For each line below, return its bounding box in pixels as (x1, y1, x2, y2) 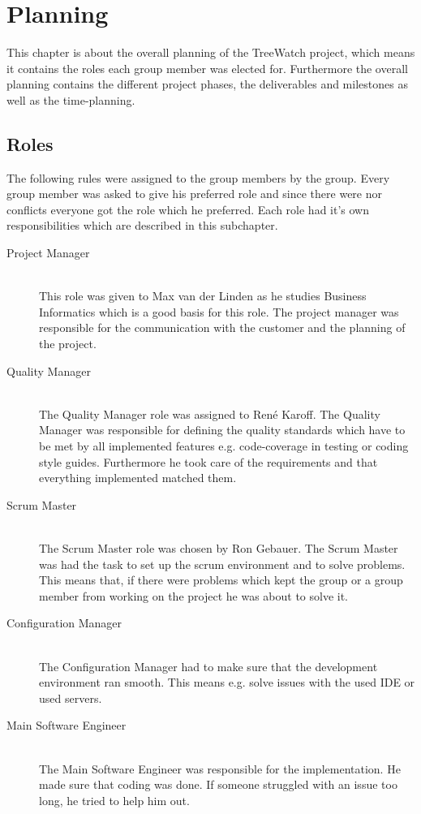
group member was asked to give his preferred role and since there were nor (6, 185, 382, 202)
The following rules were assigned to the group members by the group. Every (6, 169, 390, 186)
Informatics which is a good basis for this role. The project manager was (39, 303, 399, 320)
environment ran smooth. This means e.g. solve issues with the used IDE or (39, 674, 415, 691)
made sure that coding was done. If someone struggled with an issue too (39, 776, 397, 793)
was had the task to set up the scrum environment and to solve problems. (39, 555, 406, 572)
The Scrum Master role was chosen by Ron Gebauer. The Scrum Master (39, 539, 398, 556)
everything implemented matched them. (39, 469, 237, 486)
